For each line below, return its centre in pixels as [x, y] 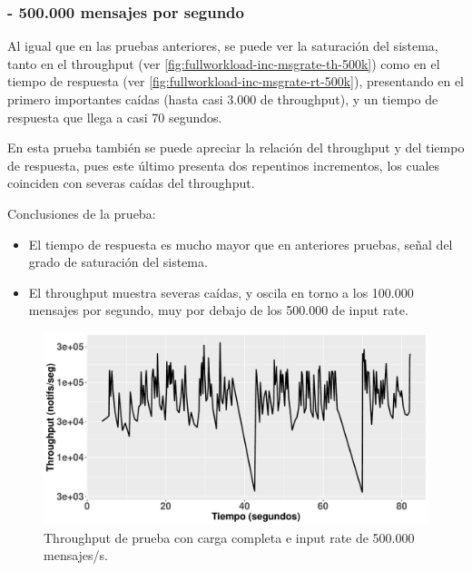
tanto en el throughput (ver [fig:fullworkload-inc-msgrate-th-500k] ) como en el [224, 63]
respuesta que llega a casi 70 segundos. [115, 117]
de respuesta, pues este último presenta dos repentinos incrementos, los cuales [224, 165]
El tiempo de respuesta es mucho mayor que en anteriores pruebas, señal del [241, 244]
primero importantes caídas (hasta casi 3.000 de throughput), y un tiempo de [223, 99]
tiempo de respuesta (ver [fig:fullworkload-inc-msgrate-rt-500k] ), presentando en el [236, 81]
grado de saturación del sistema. [118, 262]
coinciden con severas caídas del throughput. [131, 183]
